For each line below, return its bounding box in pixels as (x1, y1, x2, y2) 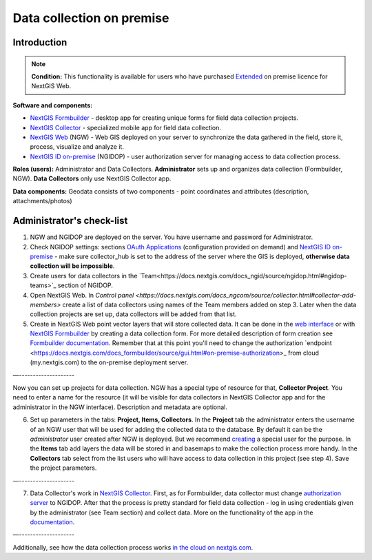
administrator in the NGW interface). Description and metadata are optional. (12, 403, 227, 411)
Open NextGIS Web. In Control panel (30, 291, 134, 299)
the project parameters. (30, 464, 97, 472)
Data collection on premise (12, 10, 169, 25)
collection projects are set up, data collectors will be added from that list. (30, 310, 237, 318)
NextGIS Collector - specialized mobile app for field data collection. (30, 123, 222, 132)
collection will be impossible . (30, 262, 115, 270)
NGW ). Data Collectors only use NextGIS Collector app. (12, 174, 172, 183)
